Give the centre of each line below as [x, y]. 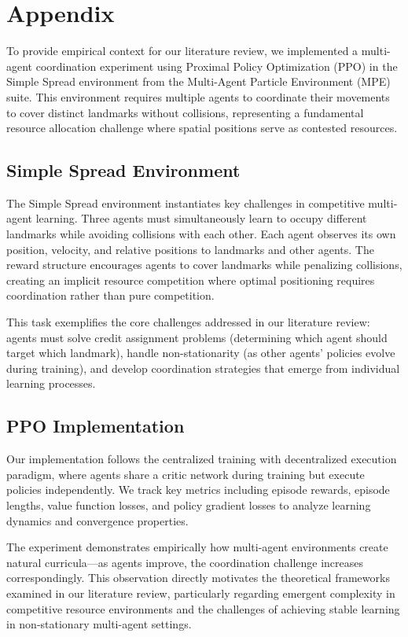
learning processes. [51, 383]
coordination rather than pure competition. [110, 295]
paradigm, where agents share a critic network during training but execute [186, 474]
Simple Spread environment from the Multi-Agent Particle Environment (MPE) [198, 81]
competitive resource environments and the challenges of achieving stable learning [203, 608]
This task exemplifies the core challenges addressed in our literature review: [188, 322]
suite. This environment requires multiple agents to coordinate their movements [198, 96]
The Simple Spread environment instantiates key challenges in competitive [186, 203]
